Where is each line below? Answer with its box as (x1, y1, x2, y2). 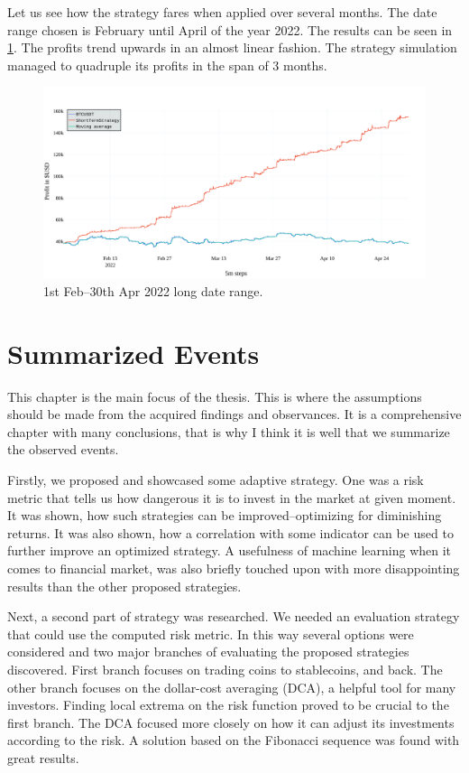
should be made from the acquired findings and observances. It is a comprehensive (7, 405, 462, 424)
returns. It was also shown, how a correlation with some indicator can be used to (7, 523, 454, 542)
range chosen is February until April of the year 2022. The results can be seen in (7, 20, 453, 39)
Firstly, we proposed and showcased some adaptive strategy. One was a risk (7, 470, 424, 489)
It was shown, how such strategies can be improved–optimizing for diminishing (7, 506, 442, 525)
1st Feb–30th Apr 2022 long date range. (43, 281, 263, 300)
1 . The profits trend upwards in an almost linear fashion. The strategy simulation (7, 38, 457, 57)
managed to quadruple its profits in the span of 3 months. (7, 55, 327, 74)
